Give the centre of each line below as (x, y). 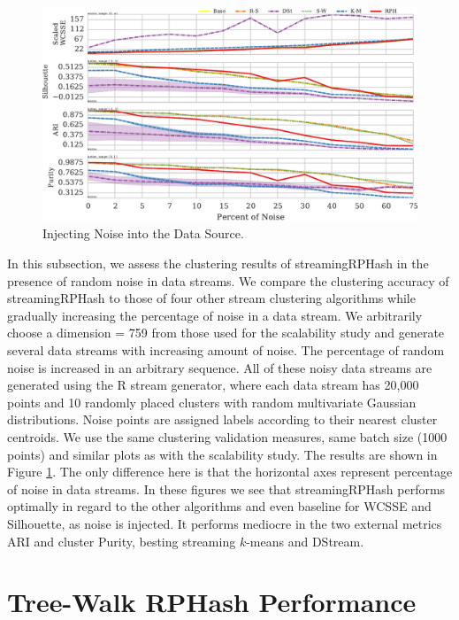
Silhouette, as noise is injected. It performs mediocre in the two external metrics (225, 523)
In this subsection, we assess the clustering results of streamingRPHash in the (218, 263)
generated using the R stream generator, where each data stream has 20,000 (213, 385)
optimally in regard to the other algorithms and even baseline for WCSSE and (219, 506)
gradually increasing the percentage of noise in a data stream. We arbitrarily (215, 315)
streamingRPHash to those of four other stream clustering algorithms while (211, 298)
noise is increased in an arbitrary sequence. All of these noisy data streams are (220, 367)
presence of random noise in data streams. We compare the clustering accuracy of (228, 280)
